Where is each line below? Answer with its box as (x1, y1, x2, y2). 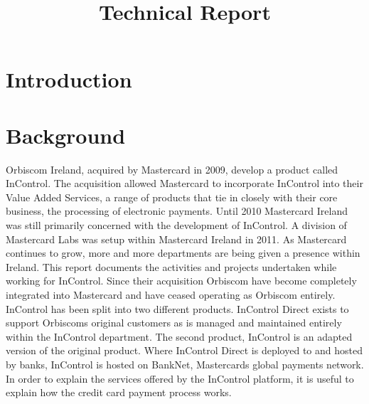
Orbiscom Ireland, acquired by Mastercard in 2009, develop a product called (6, 161, 338, 176)
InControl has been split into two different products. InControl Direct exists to (6, 301, 349, 316)
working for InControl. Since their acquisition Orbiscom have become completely (6, 273, 357, 288)
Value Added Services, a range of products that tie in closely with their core (6, 189, 338, 204)
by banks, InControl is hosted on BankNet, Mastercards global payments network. (6, 357, 364, 371)
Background (6, 120, 126, 149)
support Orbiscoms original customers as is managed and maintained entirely (6, 315, 342, 330)
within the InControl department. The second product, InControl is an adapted (6, 329, 353, 344)
